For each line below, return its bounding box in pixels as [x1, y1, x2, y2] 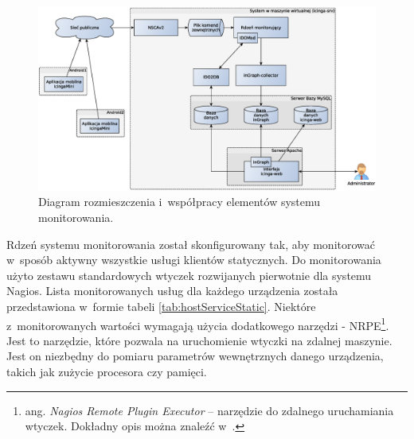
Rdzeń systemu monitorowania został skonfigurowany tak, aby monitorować [6, 235, 376, 252]
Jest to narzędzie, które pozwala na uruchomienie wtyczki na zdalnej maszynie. [6, 332, 393, 348]
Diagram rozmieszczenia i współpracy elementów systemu [38, 193, 321, 210]
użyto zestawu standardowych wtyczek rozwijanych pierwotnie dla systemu [6, 266, 372, 283]
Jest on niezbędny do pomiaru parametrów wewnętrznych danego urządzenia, [6, 348, 384, 364]
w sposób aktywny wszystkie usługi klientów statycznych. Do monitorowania [6, 251, 381, 268]
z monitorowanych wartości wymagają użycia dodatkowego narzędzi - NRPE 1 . [6, 314, 389, 333]
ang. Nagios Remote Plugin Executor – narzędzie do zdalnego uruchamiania [25, 402, 394, 418]
